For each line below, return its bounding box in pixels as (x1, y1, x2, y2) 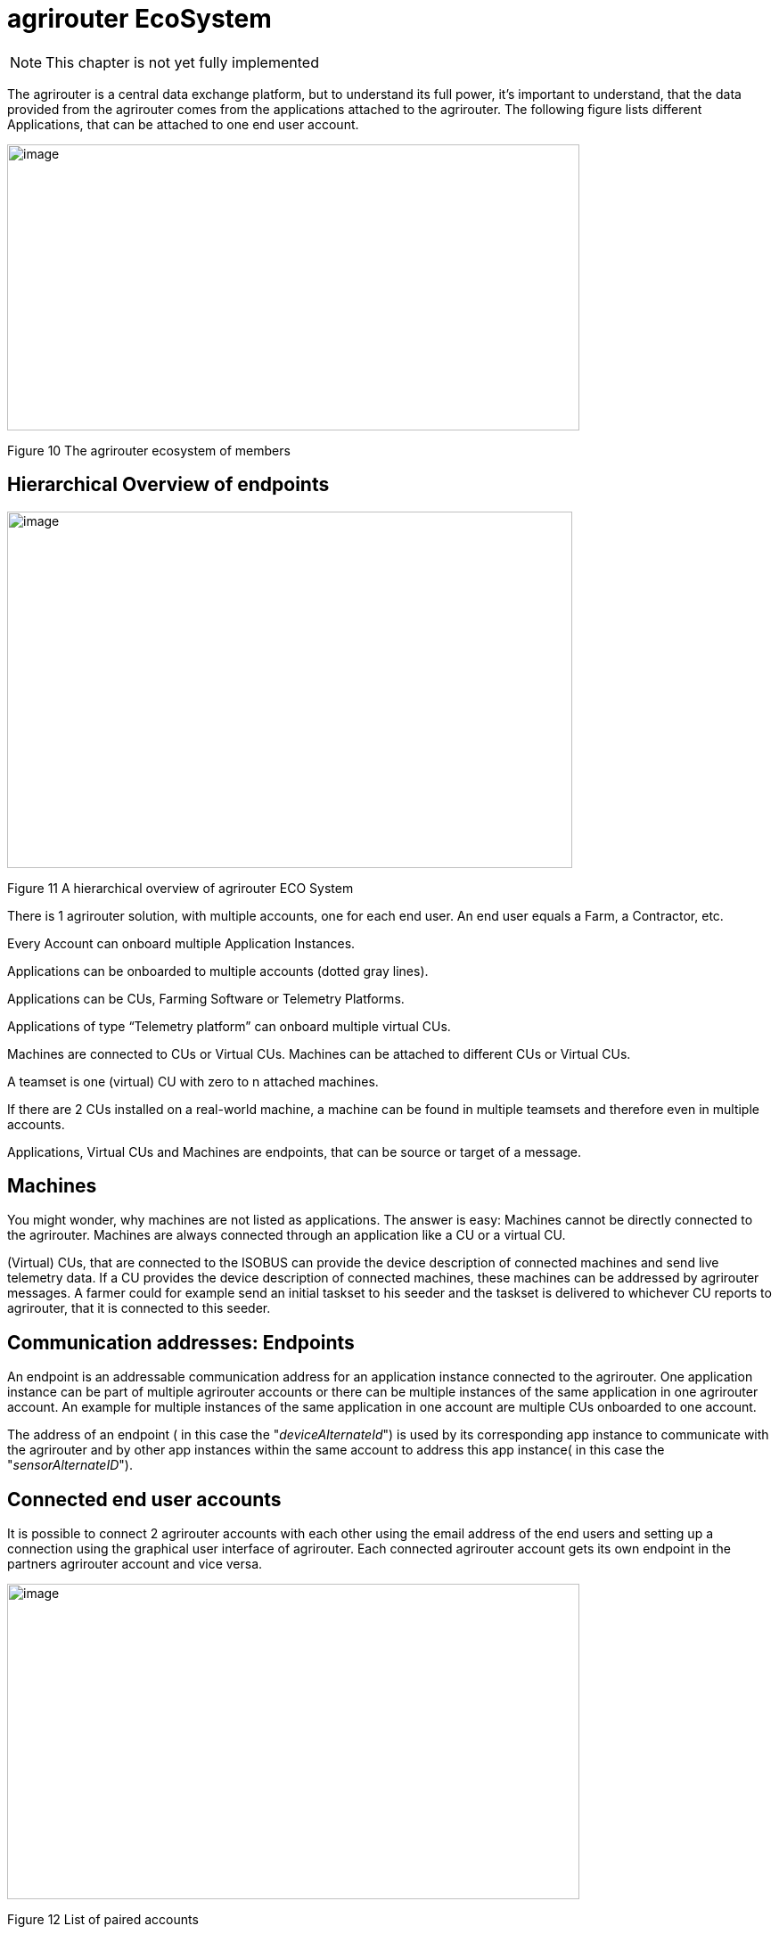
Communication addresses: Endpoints (7, 1331, 355, 1354)
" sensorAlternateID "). (7, 1457, 133, 1473)
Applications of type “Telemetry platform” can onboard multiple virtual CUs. (7, 1018, 451, 1034)
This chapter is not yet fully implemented (45, 53, 319, 71)
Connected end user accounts (7, 1487, 282, 1511)
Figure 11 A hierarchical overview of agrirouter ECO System (7, 880, 354, 896)
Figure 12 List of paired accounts (7, 1912, 199, 1928)
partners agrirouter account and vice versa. (7, 1556, 263, 1572)
